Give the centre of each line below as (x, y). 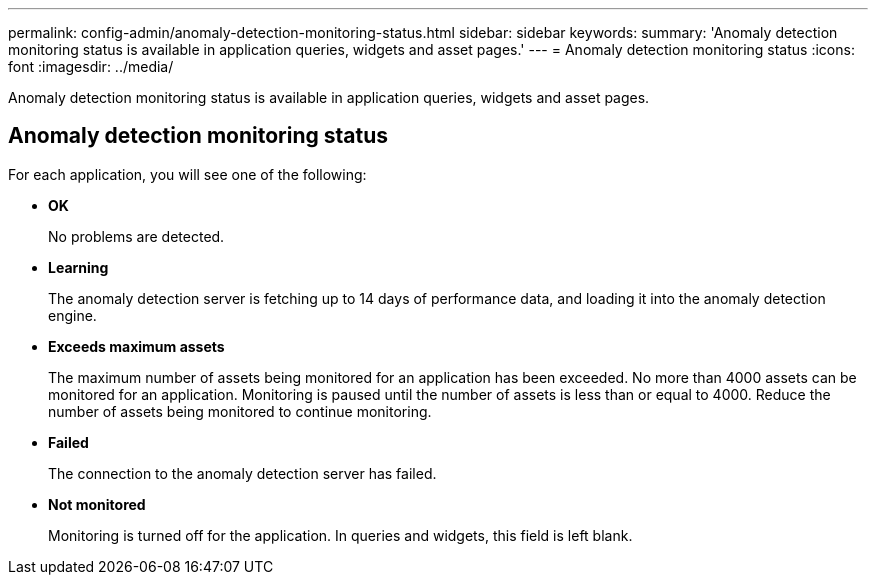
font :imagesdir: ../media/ (91, 66)
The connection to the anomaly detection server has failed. (242, 473)
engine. (72, 315)
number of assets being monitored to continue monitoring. (240, 411)
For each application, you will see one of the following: (187, 174)
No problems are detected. (136, 236)
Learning (78, 267)
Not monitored (97, 504)
